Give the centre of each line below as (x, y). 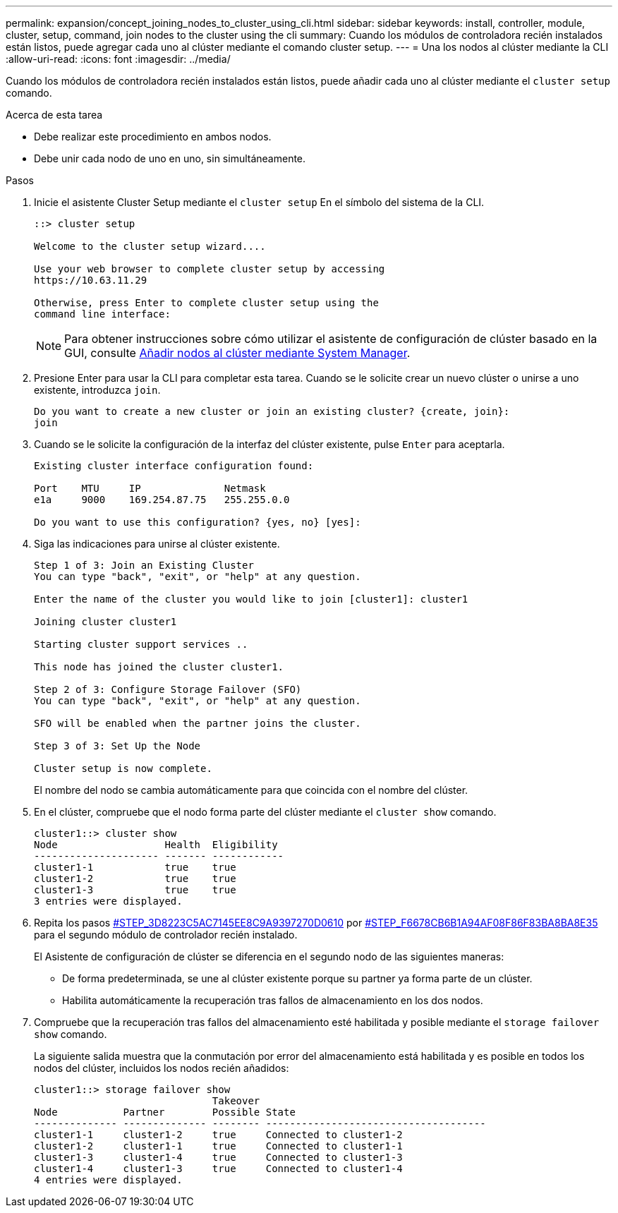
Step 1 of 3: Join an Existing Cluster (144, 565)
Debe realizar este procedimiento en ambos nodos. (153, 137)
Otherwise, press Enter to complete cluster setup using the (206, 303)
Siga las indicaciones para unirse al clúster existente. (157, 544)
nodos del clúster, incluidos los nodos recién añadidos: (162, 1068)
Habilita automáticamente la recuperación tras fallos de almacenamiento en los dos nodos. (273, 1000)
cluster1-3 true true (135, 890)
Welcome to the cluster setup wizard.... (150, 246)
